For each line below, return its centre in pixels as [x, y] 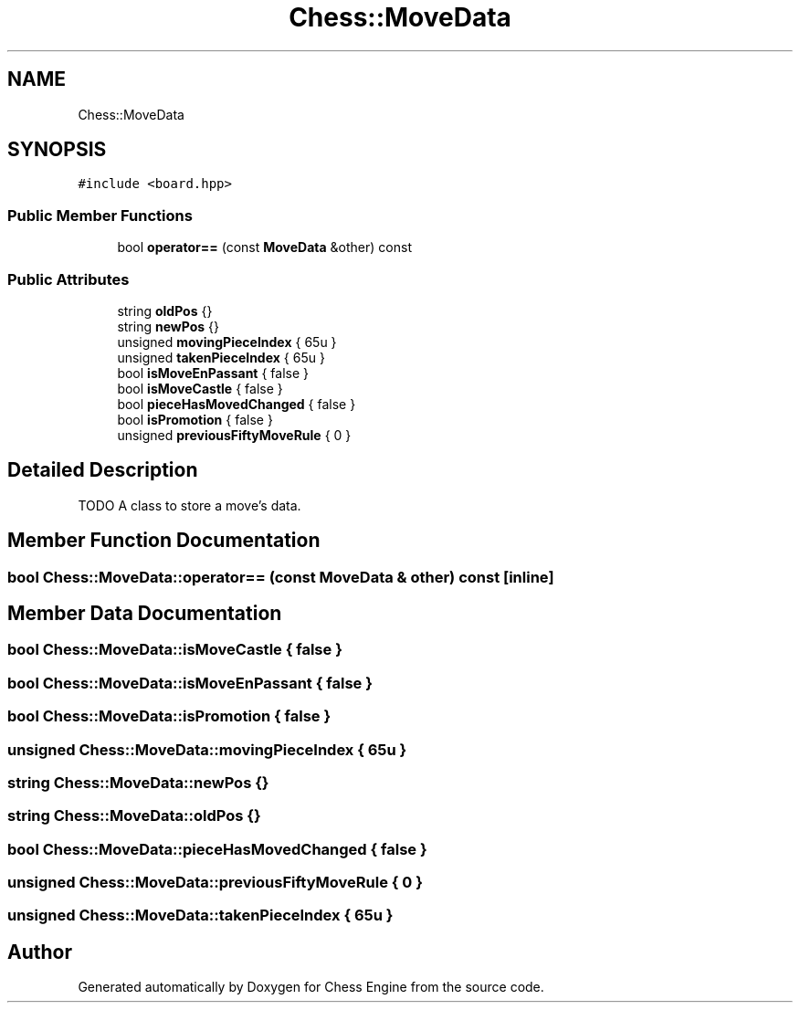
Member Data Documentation [145, 614]
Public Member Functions [100, 215]
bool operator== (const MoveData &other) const [264, 247]
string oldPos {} [165, 310]
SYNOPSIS [57, 150]
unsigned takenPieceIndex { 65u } [221, 357]
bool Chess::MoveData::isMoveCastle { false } [175, 650]
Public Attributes [68, 279]
